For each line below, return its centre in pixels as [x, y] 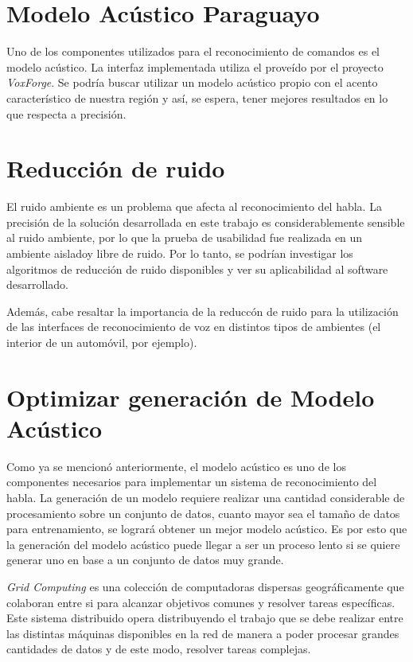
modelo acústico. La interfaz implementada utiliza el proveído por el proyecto [195, 66]
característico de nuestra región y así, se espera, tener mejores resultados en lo [197, 97]
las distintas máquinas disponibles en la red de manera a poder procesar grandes [203, 633]
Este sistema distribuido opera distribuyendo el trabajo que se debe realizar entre [205, 618]
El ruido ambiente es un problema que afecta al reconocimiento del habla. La [194, 206]
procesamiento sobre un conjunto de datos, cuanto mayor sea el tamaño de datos [203, 513]
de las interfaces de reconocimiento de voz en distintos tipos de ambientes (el [194, 327]
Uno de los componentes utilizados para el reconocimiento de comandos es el [193, 51]
